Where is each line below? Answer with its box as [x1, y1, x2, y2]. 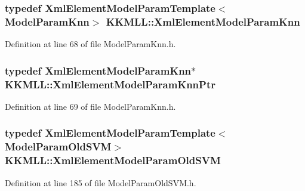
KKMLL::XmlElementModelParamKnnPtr [5, 76, 215, 91]
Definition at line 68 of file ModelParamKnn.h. [5, 38, 176, 50]
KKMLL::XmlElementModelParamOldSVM [5, 153, 221, 168]
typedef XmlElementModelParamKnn [5, 63, 192, 78]
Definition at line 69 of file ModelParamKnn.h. [5, 100, 176, 112]
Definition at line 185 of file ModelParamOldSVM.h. [5, 176, 196, 189]
